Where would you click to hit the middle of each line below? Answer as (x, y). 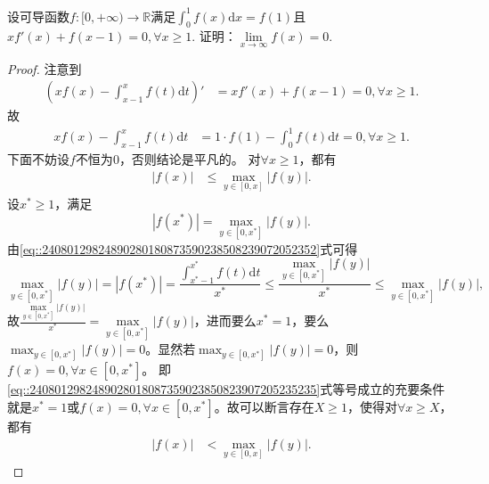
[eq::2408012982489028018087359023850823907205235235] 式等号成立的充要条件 (226, 389)
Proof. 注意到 (45, 68)
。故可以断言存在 (264, 406)
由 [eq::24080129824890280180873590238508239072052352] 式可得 (183, 248)
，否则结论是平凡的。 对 (190, 159)
